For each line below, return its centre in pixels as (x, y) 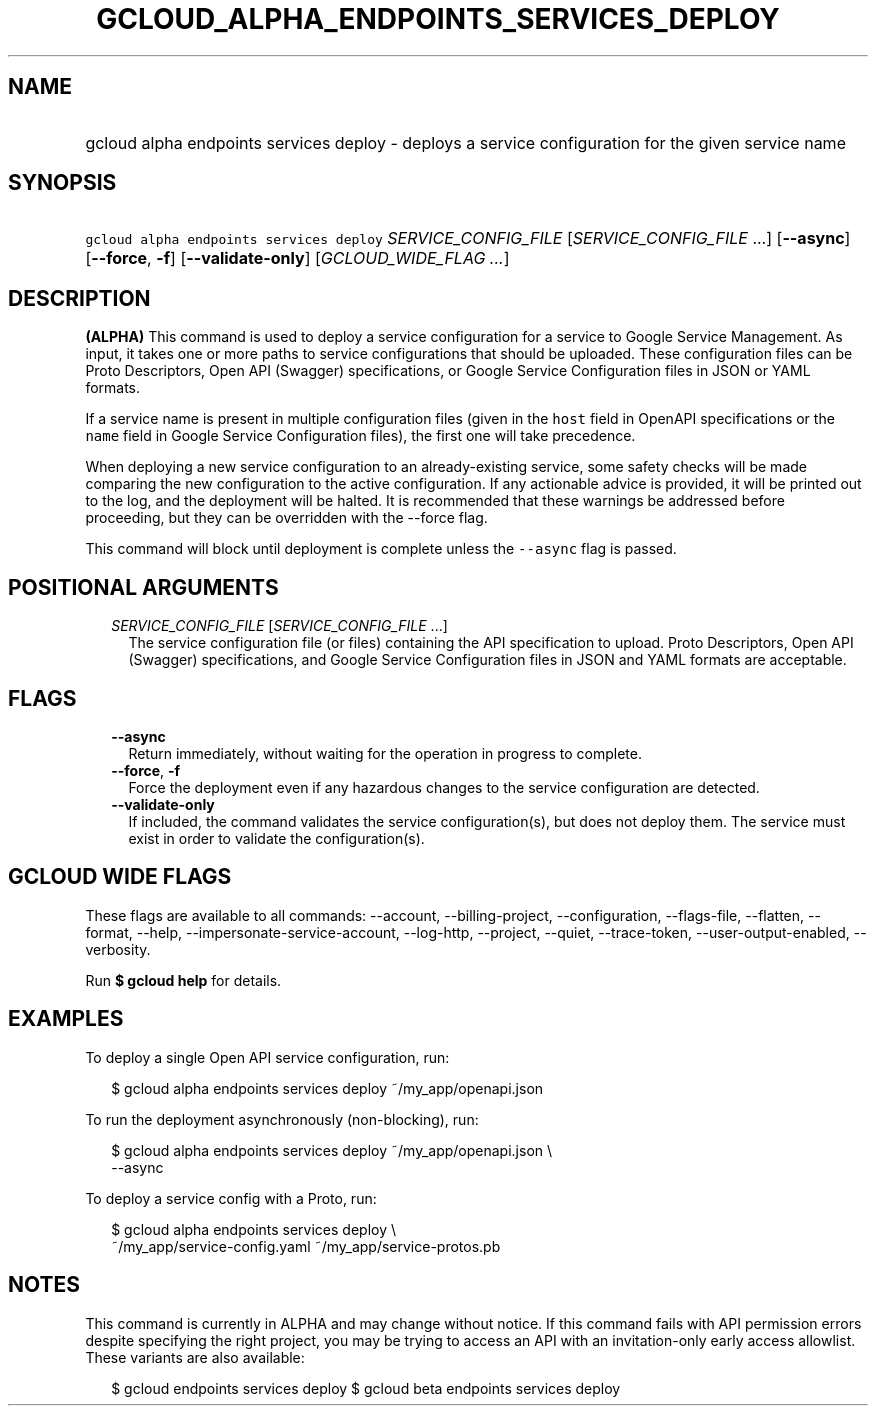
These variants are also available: (195, 1357)
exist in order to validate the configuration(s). (276, 838)
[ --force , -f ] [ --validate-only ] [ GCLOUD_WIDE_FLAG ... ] (297, 258)
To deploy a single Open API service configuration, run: (267, 1057)
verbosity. (118, 949)
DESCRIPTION (79, 298)
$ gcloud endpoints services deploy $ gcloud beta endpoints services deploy (366, 1388)
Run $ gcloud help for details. (183, 980)
